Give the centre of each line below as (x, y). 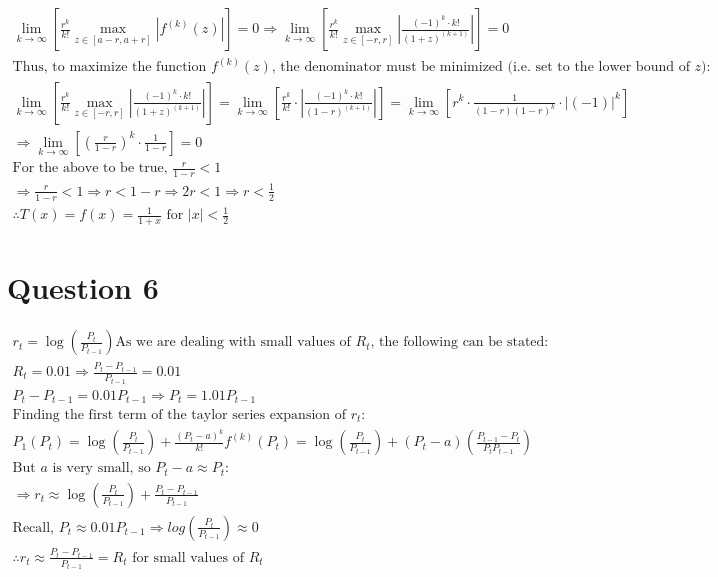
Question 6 (83, 287)
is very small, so (101, 468)
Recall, (33, 527)
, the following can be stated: (459, 342)
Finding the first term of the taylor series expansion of (179, 415)
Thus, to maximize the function (109, 67)
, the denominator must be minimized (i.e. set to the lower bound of (480, 67)
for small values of (188, 557)
